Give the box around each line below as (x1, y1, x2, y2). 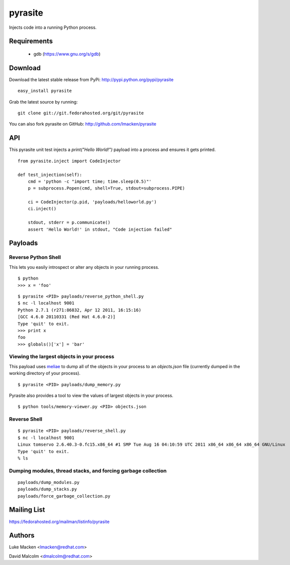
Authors (9, 531, 35, 540)
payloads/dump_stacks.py (18, 486, 77, 492)
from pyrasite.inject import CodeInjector (18, 158, 121, 164)
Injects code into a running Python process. (9, 24, 97, 30)
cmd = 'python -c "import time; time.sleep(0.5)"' (27, 178, 152, 184)
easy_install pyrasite (18, 88, 72, 94)
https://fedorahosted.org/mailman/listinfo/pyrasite (9, 519, 110, 524)
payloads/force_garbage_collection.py (18, 493, 111, 499)
